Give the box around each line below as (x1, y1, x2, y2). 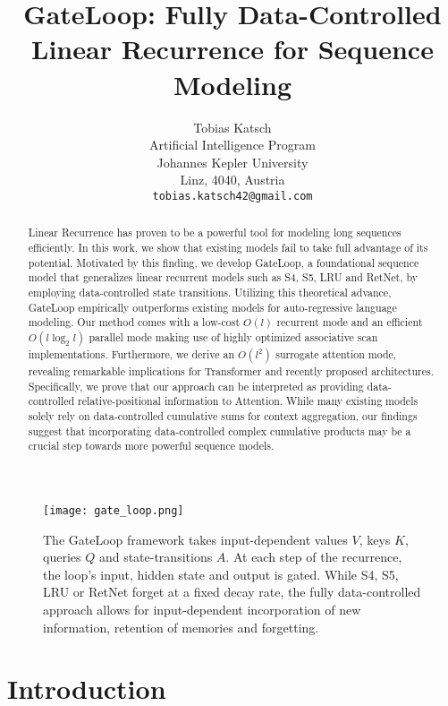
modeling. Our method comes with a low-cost (28, 314, 241, 330)
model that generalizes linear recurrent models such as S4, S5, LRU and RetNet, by (28, 270, 418, 285)
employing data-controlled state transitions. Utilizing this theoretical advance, (28, 284, 392, 299)
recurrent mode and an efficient (276, 314, 423, 330)
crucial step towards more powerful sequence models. (28, 438, 275, 453)
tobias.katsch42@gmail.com (152, 189, 313, 202)
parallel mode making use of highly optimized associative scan (89, 329, 378, 344)
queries (43, 547, 81, 566)
